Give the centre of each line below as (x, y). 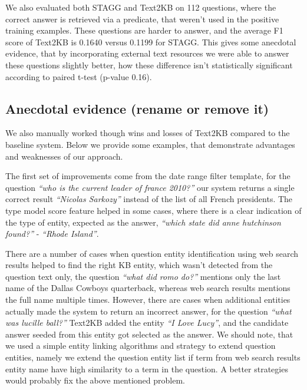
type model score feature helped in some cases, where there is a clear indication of (153, 210)
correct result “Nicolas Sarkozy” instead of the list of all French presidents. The (149, 199)
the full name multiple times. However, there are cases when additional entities (148, 300)
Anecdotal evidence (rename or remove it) (137, 108)
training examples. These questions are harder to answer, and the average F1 (144, 30)
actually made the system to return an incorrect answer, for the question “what (148, 311)
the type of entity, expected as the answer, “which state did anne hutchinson (143, 222)
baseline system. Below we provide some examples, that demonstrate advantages (150, 144)
